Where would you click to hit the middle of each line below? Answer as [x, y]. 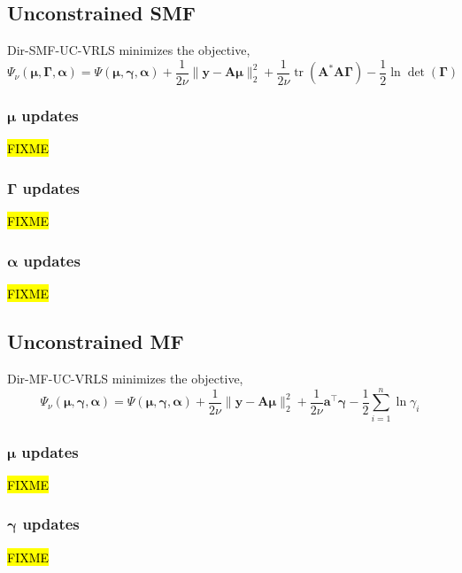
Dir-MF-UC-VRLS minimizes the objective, [125, 378]
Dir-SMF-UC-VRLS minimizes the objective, [129, 50]
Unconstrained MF [96, 341]
